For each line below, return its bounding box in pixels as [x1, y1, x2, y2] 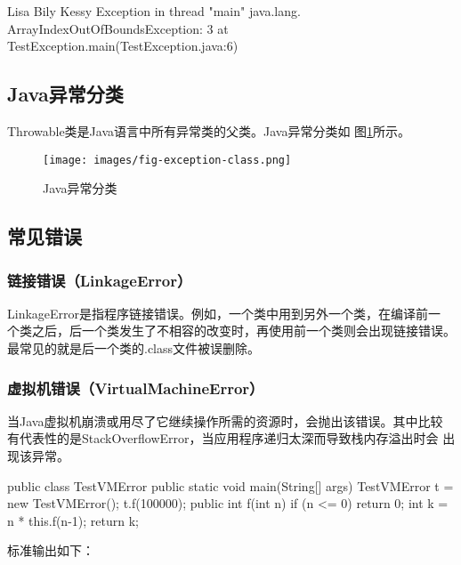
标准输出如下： [7, 541, 94, 560]
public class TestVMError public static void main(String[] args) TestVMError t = [7, 476, 454, 495]
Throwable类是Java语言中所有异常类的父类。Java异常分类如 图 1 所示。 [7, 121, 411, 140]
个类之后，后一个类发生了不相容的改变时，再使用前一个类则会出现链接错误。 [7, 321, 456, 340]
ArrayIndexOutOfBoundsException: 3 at [7, 19, 229, 37]
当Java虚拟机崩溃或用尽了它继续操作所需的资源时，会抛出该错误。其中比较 [7, 411, 443, 430]
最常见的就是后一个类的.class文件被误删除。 [7, 339, 261, 358]
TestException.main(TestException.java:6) [7, 36, 239, 55]
